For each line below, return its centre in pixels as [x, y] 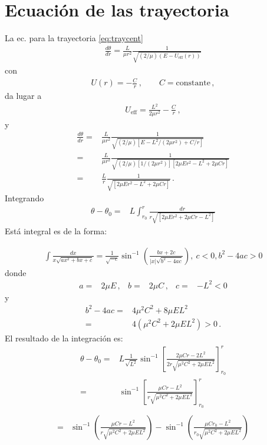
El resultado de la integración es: [64, 338]
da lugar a [23, 95]
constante [193, 83]
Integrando [24, 198]
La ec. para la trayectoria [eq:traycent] [74, 38]
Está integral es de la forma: [56, 230]
